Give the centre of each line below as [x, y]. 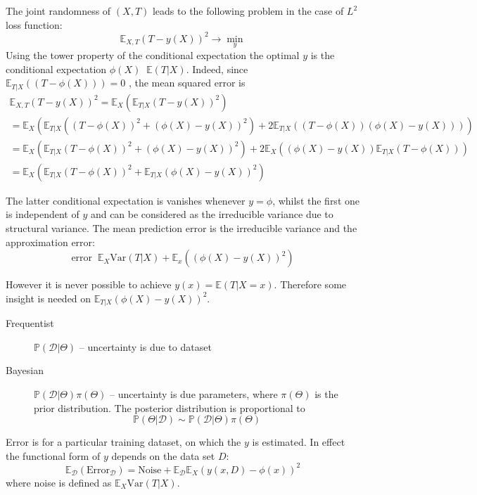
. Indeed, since [217, 69]
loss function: [34, 24]
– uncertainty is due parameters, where [194, 394]
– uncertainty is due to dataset [145, 346]
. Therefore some [310, 284]
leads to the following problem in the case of [248, 11]
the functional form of [53, 455]
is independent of [43, 214]
